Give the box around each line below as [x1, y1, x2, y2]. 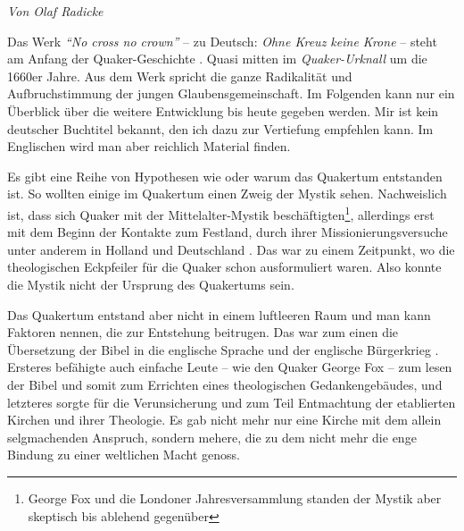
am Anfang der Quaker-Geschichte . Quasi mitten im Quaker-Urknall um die [7, 49, 427, 68]
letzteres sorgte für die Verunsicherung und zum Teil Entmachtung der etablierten [7, 392, 456, 411]
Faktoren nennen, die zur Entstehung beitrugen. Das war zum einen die [7, 323, 399, 341]
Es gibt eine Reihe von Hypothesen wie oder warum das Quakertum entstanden [7, 166, 443, 185]
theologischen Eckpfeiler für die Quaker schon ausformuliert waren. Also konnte [7, 257, 442, 276]
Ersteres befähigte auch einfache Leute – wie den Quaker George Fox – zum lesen [7, 358, 452, 376]
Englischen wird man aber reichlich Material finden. [7, 137, 291, 156]
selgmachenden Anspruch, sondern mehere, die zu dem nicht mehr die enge [7, 427, 417, 446]
